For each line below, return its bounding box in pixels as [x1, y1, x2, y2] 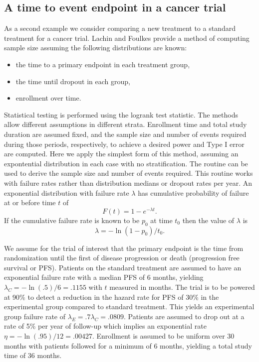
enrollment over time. [15, 93, 81, 103]
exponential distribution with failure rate [4, 187, 129, 198]
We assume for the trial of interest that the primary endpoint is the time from [4, 242, 244, 253]
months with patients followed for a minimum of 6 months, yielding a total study [4, 340, 252, 351]
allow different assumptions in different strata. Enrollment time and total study [4, 119, 247, 129]
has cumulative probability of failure [138, 187, 249, 198]
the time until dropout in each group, [15, 76, 130, 86]
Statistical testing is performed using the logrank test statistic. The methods [4, 109, 238, 120]
